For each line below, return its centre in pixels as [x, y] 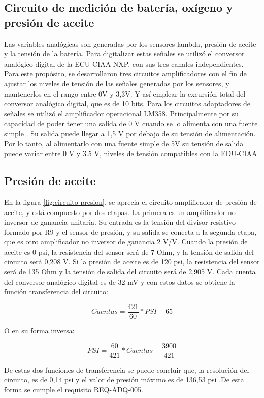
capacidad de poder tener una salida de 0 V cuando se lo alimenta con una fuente [131, 123]
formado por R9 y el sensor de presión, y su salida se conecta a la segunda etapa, [130, 232]
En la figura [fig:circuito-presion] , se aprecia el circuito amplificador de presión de [130, 202]
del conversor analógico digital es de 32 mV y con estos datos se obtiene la [120, 281]
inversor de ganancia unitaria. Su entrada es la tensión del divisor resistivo [120, 222]
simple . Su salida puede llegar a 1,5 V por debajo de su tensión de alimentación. [130, 133]
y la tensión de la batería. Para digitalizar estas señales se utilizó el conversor [124, 54]
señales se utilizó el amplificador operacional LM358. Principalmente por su [122, 113]
